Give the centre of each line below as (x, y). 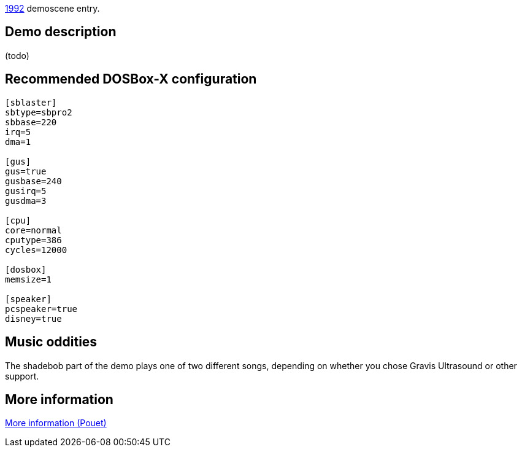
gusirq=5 (26, 191)
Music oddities (51, 342)
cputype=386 (33, 240)
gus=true (26, 171)
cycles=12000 (36, 250)
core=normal (33, 230)
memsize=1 (28, 279)
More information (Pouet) (56, 423)
